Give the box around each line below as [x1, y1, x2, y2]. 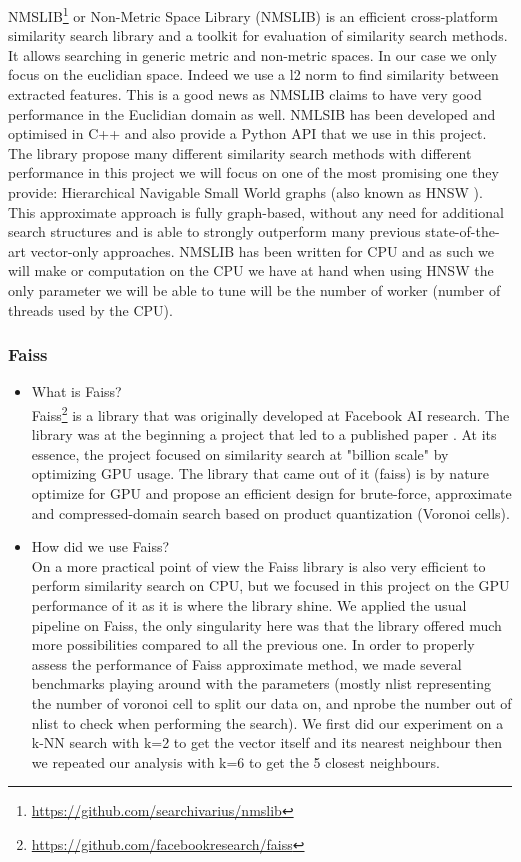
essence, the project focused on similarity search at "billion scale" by [31, 443, 449, 464]
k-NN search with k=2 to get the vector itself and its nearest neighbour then [31, 732, 503, 753]
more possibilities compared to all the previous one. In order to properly [31, 634, 475, 655]
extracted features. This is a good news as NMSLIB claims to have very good [8, 84, 482, 105]
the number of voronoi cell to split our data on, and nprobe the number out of [31, 692, 512, 713]
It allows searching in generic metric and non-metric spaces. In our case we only [8, 44, 497, 65]
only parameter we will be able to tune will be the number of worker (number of [8, 279, 501, 300]
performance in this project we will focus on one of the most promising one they [8, 162, 499, 183]
